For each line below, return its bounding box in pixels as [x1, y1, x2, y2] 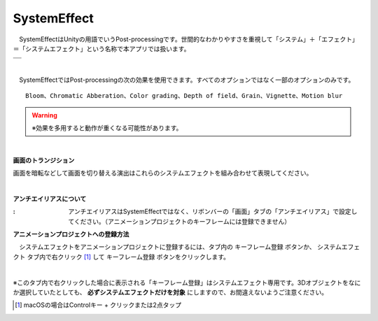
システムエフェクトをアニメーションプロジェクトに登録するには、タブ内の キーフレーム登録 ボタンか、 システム [18, 243, 342, 251]
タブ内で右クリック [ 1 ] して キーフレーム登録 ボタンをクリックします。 [27, 252, 230, 261]
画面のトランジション [13, 156, 75, 164]
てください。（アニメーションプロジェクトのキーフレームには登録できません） [68, 217, 290, 225]
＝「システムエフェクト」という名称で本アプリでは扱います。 [13, 44, 190, 52]
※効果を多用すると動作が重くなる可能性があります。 [31, 123, 183, 132]
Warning [31, 110, 57, 119]
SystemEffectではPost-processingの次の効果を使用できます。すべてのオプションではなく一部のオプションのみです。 [18, 76, 355, 84]
